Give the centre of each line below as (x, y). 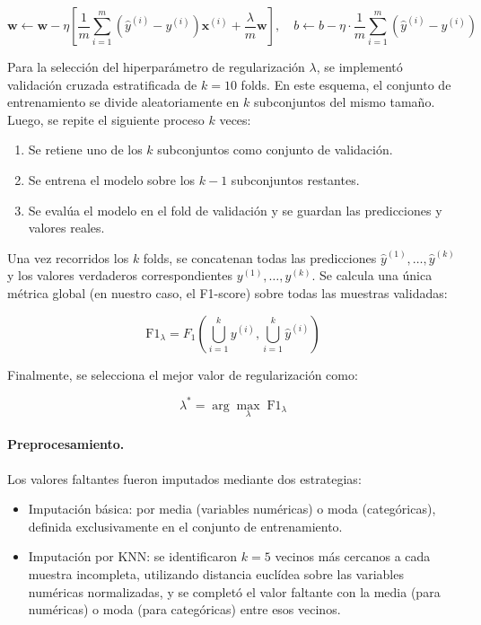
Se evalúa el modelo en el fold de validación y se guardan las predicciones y (235, 210)
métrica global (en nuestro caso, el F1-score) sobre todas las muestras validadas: (227, 292)
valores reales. (66, 228)
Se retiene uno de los (85, 150)
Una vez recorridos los (68, 257)
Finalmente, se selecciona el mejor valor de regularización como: (183, 374)
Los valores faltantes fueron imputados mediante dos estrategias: (184, 478)
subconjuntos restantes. (295, 179)
